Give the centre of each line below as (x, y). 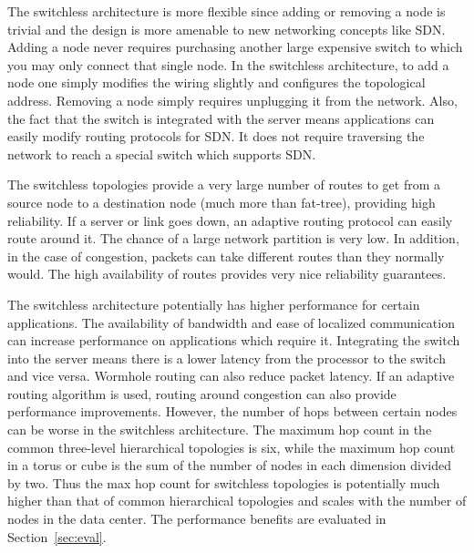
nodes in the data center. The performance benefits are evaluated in (197, 519)
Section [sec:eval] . (57, 536)
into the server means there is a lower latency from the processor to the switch (227, 358)
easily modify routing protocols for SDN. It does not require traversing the (216, 136)
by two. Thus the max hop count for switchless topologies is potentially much (224, 482)
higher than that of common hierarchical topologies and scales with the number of (237, 501)
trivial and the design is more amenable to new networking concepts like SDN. (227, 29)
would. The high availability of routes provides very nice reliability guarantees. (227, 274)
